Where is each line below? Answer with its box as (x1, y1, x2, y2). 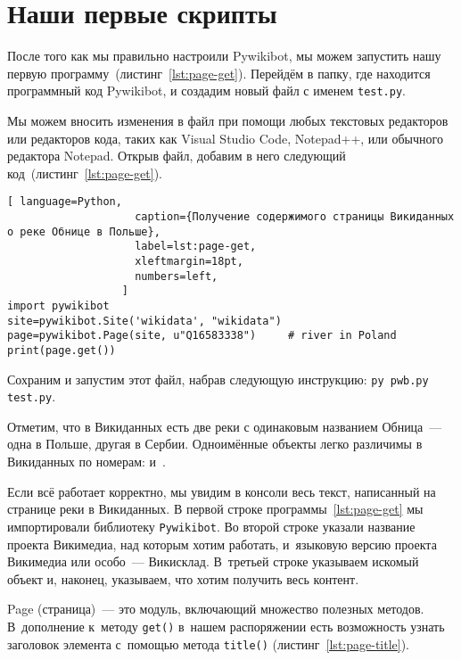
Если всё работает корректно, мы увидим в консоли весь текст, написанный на (7, 482, 436, 500)
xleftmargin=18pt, (135, 254, 243, 268)
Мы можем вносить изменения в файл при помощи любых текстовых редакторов (7, 111, 449, 129)
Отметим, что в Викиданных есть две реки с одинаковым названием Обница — (7, 417, 442, 435)
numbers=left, (135, 269, 218, 283)
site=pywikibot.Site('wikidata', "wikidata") (7, 314, 282, 327)
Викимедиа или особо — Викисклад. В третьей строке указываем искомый (7, 552, 419, 571)
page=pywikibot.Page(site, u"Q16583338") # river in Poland (7, 329, 397, 342)
